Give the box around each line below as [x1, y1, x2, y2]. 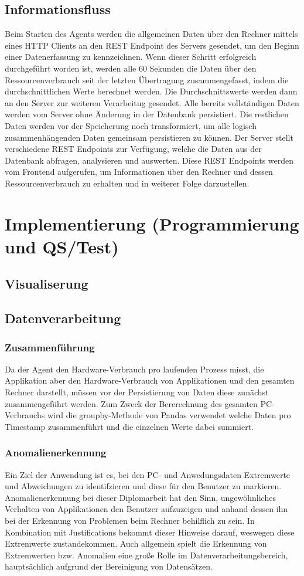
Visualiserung [5, 275, 88, 293]
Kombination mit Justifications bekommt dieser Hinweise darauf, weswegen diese [5, 526, 295, 538]
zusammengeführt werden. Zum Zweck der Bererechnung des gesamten [5, 397, 258, 409]
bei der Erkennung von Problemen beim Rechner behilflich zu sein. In [5, 514, 255, 527]
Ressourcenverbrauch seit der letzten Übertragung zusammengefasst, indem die [5, 73, 289, 86]
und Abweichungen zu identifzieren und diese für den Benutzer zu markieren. [5, 480, 282, 492]
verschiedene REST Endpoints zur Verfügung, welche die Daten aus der [5, 143, 262, 155]
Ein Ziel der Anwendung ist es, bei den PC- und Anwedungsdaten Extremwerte [5, 468, 291, 480]
